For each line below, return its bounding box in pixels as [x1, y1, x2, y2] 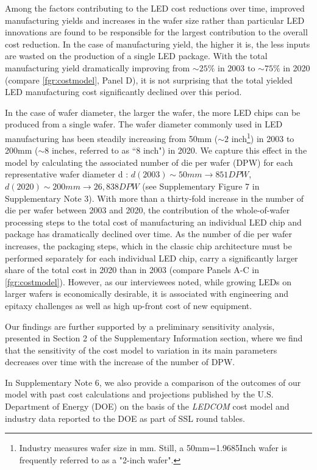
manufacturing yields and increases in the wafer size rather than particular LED [5, 13, 305, 26]
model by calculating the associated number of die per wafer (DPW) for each [5, 155, 293, 168]
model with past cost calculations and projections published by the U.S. [5, 388, 274, 401]
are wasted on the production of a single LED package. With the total [5, 49, 268, 62]
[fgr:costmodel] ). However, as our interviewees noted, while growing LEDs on [5, 275, 292, 288]
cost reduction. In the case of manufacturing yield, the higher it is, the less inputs [5, 37, 310, 50]
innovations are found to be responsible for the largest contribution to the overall [5, 26, 308, 38]
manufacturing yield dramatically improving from [5, 61, 190, 74]
